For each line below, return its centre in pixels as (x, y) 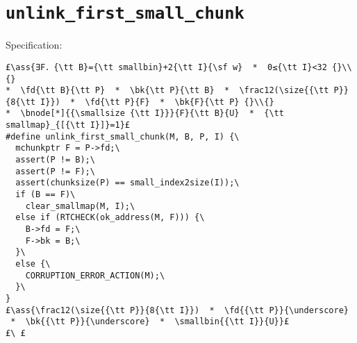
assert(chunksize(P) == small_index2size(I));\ (127, 183)
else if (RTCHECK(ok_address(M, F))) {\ (110, 218)
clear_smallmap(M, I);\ (80, 206)
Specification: (34, 45)
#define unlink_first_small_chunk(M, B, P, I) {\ (123, 136)
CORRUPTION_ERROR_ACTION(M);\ (95, 275)
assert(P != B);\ (55, 160)
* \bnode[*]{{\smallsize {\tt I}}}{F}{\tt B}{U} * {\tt (145, 114)
